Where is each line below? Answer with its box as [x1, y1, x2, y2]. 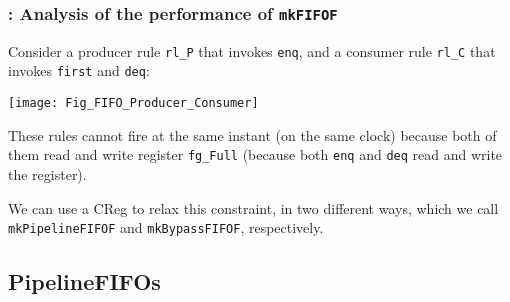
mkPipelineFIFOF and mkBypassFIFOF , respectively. [8, 217, 324, 238]
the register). [8, 164, 87, 184]
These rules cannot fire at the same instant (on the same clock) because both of [8, 124, 497, 145]
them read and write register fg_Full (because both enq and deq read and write [8, 144, 503, 165]
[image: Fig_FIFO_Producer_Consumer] [8, 96, 259, 111]
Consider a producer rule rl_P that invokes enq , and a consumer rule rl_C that [8, 40, 496, 61]
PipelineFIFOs [8, 266, 161, 297]
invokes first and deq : [8, 60, 150, 81]
